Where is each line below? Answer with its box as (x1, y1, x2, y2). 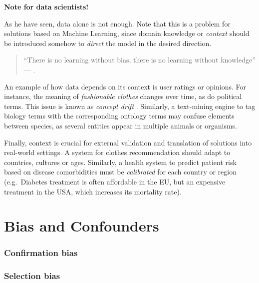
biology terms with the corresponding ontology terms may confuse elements (4, 110, 235, 121)
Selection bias (4, 269, 60, 282)
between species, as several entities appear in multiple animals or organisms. (4, 120, 237, 130)
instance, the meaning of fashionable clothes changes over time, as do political (4, 91, 242, 101)
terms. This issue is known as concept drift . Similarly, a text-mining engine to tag (4, 100, 256, 111)
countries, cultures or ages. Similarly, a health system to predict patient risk (4, 156, 237, 167)
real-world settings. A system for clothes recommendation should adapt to (4, 147, 231, 157)
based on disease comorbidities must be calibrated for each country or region (4, 166, 237, 177)
